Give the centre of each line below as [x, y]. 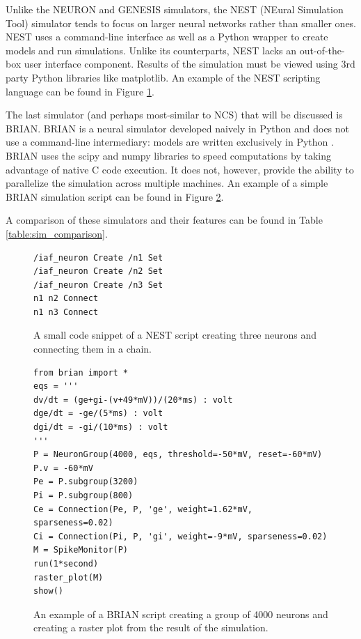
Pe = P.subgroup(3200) [86, 482]
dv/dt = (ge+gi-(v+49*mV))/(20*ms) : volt [133, 400]
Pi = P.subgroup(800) [83, 495]
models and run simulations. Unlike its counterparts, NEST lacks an [151, 50]
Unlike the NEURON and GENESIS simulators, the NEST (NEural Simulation [175, 9]
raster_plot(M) [69, 577]
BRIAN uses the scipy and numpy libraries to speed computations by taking [168, 155]
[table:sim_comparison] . [57, 233]
